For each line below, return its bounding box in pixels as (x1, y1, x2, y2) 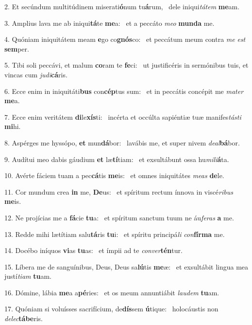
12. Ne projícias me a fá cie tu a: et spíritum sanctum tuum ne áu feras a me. (4, 212, 234, 222)
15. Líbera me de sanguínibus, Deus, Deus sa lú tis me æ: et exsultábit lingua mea (4, 261, 249, 271)
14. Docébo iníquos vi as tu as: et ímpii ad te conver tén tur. (4, 245, 183, 255)
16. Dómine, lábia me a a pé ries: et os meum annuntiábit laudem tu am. (4, 287, 219, 297)
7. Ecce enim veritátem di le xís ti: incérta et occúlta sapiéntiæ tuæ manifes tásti (4, 111, 241, 122)
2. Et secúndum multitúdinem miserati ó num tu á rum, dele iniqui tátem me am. (4, 1, 240, 11)
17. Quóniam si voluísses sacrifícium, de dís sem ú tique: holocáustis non (4, 304, 218, 314)
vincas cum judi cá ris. (4, 69, 67, 79)
